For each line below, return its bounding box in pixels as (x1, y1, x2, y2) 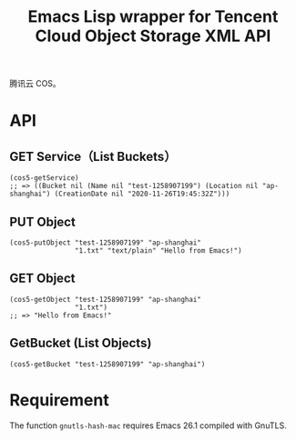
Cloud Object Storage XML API (35, 25, 271, 46)
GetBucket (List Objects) (9, 335, 152, 351)
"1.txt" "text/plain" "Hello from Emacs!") (74, 246, 243, 255)
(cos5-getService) (9, 174, 79, 183)
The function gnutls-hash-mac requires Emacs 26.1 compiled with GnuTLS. (9, 420, 287, 431)
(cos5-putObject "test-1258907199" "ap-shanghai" (9, 238, 202, 247)
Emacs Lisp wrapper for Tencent (27, 6, 279, 27)
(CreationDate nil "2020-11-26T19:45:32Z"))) (54, 189, 230, 199)
